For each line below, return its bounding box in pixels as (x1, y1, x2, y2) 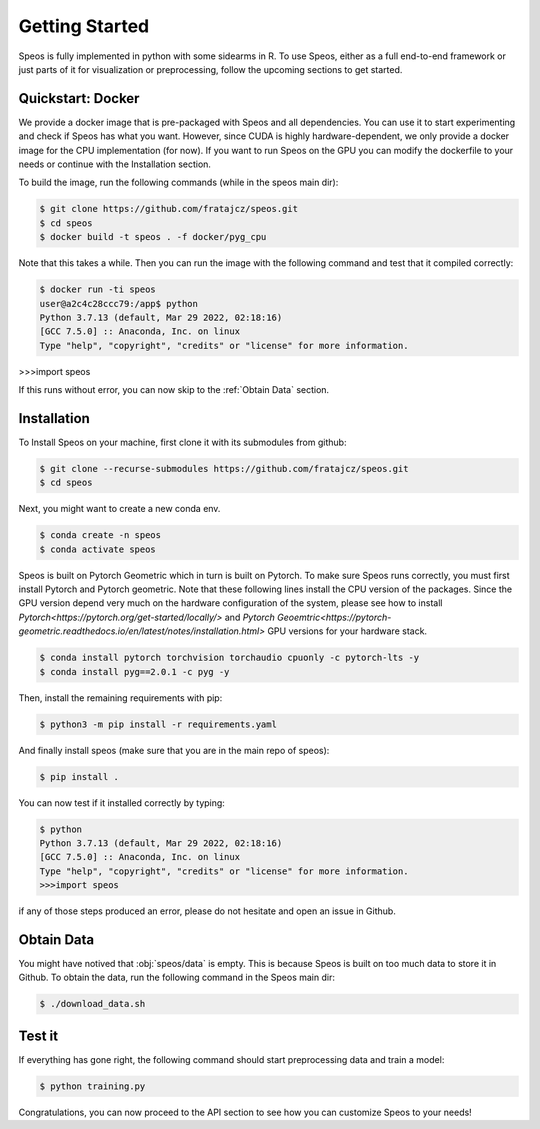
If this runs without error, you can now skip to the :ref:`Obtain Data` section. (18, 384, 330, 396)
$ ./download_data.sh (39, 998, 146, 1010)
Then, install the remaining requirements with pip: (18, 691, 223, 704)
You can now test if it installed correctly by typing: (18, 796, 225, 809)
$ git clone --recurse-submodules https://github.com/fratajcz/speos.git (39, 463, 409, 474)
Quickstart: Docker (18, 90, 140, 107)
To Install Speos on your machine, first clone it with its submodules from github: (18, 436, 347, 448)
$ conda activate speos (39, 543, 157, 555)
